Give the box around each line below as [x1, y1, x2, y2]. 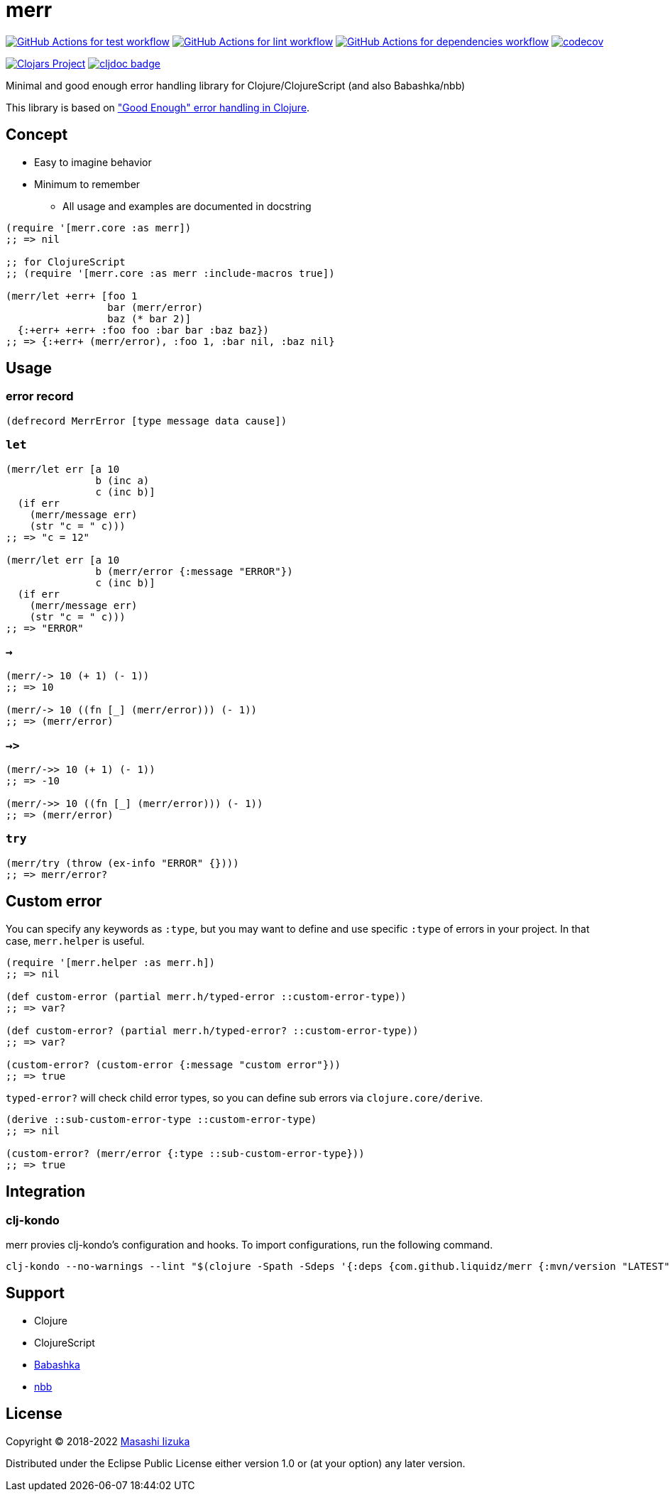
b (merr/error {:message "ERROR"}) [95, 565, 293, 577]
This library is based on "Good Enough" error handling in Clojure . [6, 101, 310, 114]
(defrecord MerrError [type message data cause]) [6, 415, 287, 427]
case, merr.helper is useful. [6, 934, 145, 947]
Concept [6, 126, 68, 144]
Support [6, 1284, 65, 1303]
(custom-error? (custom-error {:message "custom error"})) [6, 1058, 341, 1070]
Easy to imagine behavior [34, 155, 152, 168]
